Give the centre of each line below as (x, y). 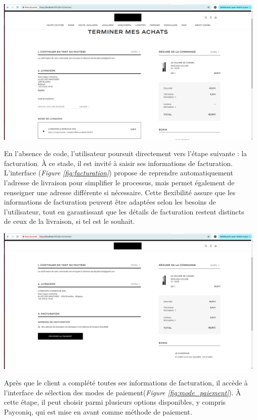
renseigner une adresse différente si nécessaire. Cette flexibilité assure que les (120, 192)
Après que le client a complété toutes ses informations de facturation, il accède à (126, 383)
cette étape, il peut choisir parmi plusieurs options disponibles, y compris (115, 402)
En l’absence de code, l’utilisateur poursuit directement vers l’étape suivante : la (126, 153)
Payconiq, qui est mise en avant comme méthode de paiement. (98, 412)
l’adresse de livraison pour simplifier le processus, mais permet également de (119, 183)
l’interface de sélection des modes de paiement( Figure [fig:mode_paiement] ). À (123, 392)
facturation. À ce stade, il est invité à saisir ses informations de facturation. (118, 163)
